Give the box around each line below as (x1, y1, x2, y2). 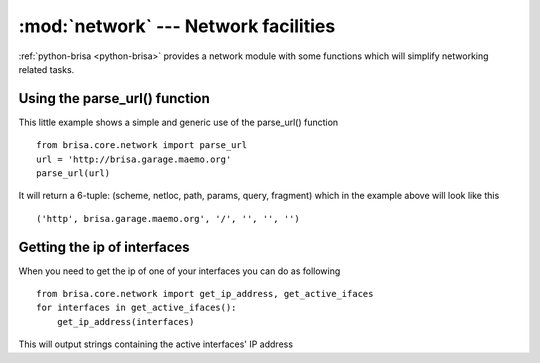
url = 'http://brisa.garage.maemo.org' (36, 153, 232, 165)
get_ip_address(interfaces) (56, 316, 195, 327)
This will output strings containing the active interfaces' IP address (18, 338, 294, 350)
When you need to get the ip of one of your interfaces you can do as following (18, 265, 341, 277)
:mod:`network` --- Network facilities (18, 15, 336, 37)
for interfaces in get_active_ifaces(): (36, 302, 237, 314)
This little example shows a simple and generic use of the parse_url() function (18, 116, 339, 128)
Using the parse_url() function (18, 90, 210, 107)
